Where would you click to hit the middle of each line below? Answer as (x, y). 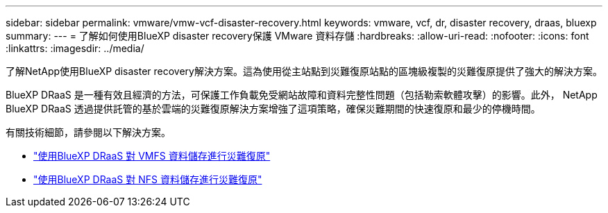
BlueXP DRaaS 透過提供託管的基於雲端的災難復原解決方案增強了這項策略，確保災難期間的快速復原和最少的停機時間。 (273, 109)
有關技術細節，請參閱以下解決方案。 (88, 132)
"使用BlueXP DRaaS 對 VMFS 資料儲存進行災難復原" (152, 156)
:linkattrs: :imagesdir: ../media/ (75, 48)
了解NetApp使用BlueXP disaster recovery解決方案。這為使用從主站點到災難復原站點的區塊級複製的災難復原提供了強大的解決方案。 (304, 71)
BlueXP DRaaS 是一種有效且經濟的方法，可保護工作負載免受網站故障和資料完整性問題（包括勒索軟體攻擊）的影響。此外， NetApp (302, 95)
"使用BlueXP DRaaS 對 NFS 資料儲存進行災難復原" (148, 179)
